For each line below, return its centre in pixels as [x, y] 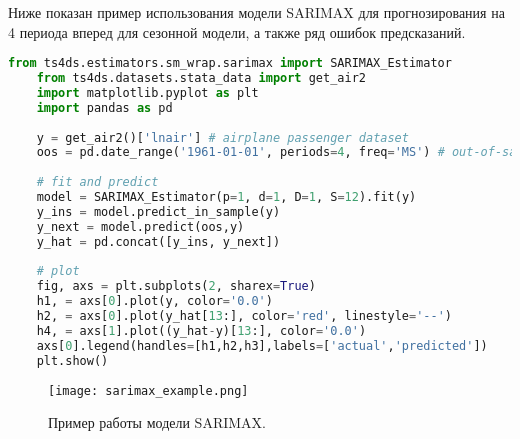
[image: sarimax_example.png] [148, 390]
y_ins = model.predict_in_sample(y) [158, 211]
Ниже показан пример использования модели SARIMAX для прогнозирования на [256, 12]
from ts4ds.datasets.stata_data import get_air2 [201, 78]
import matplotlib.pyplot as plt [147, 92]
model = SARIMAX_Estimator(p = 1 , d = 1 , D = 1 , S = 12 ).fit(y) [226, 197]
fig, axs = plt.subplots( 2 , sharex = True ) [176, 286]
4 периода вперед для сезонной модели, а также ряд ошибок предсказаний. [237, 31]
